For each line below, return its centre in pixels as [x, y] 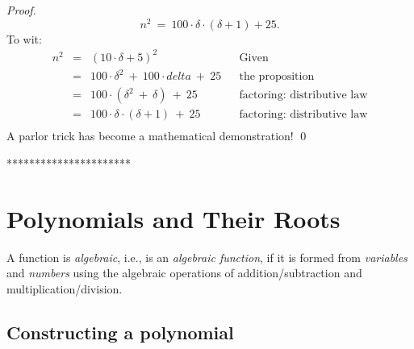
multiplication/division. [65, 288]
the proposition [277, 77]
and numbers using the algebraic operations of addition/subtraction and [184, 273]
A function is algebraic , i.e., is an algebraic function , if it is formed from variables [207, 257]
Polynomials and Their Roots [174, 218]
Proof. [21, 10]
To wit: [24, 38]
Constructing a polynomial [120, 332]
